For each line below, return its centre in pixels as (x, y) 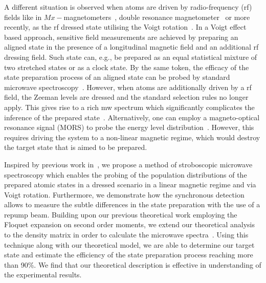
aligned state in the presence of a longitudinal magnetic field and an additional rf (131, 47)
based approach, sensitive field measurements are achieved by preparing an (121, 37)
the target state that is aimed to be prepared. (76, 147)
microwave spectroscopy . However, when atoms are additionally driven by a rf (128, 87)
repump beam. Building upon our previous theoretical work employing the (121, 214)
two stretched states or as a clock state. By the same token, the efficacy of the (127, 67)
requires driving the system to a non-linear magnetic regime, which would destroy (132, 137)
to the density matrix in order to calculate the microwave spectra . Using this (126, 235)
